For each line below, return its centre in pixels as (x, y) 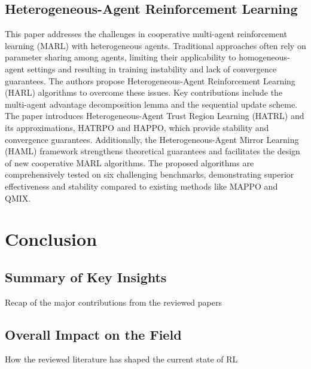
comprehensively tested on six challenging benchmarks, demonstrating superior (150, 174)
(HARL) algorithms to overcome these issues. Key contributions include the (144, 92)
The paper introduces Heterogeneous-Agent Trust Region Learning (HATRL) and (155, 116)
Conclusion (51, 239)
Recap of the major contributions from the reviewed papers (113, 302)
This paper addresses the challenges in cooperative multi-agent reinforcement (146, 34)
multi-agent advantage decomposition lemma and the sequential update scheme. (151, 104)
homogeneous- (264, 57)
